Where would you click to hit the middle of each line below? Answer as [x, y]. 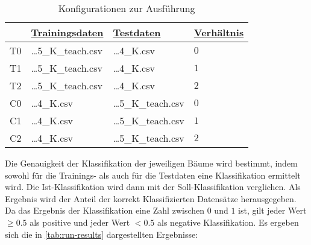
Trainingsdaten [67, 32]
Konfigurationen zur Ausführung [127, 8]
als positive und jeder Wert [80, 222]
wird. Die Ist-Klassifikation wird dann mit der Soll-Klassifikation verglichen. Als [153, 187]
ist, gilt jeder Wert [272, 210]
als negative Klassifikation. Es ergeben [228, 222]
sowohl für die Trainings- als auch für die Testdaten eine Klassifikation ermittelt [153, 175]
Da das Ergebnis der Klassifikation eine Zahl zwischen [105, 210]
